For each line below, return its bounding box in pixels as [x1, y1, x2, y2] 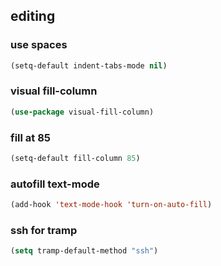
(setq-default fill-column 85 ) [10, 154, 141, 164]
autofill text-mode [10, 177, 100, 191]
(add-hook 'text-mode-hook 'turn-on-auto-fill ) [10, 200, 213, 210]
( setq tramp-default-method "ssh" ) [10, 246, 159, 256]
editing [10, 8, 56, 25]
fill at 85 [10, 130, 52, 144]
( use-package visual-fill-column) [10, 107, 155, 117]
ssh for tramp [10, 224, 78, 237]
